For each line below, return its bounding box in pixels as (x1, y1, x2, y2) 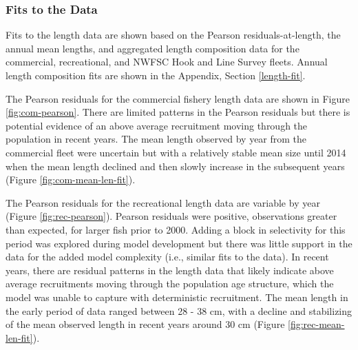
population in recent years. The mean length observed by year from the (6, 132, 307, 146)
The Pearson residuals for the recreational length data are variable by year (6, 195, 320, 209)
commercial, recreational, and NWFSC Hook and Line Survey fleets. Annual (6, 54, 328, 69)
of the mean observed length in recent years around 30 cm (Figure (6, 317, 285, 331)
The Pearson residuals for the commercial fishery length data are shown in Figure (6, 91, 350, 105)
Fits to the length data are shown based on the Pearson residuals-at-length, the (6, 28, 341, 42)
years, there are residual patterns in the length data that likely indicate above (6, 262, 334, 277)
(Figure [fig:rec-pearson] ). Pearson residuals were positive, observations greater (6, 209, 337, 223)
